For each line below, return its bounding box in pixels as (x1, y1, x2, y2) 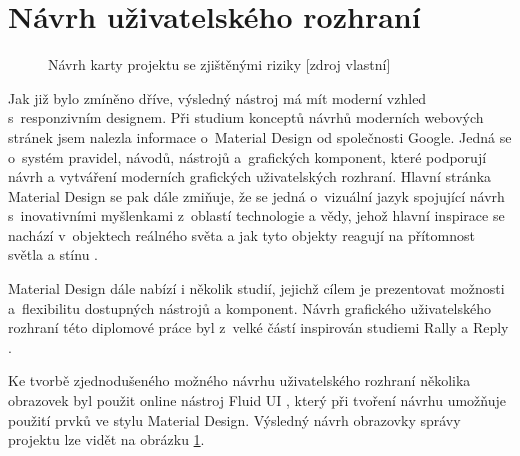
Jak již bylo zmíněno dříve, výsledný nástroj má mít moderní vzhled (8, 87, 427, 108)
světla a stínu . (8, 244, 98, 265)
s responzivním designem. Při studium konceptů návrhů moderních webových (8, 107, 484, 128)
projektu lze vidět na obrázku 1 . (8, 429, 205, 450)
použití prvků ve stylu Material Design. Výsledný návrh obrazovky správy (8, 409, 461, 430)
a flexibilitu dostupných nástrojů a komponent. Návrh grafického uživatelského (8, 297, 492, 318)
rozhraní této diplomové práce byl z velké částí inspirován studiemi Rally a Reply (8, 317, 509, 338)
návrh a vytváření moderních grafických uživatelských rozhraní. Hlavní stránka (8, 166, 492, 187)
